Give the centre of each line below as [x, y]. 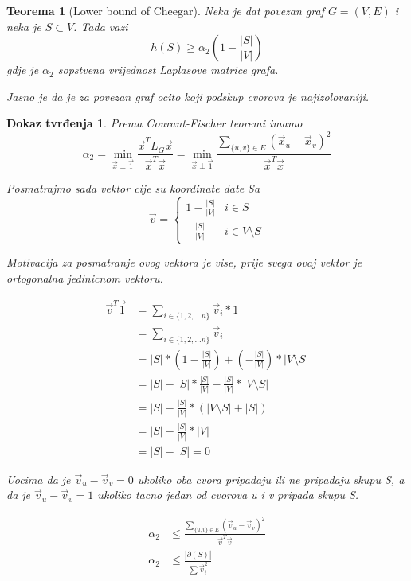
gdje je [23, 70]
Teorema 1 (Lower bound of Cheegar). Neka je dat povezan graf [165, 10]
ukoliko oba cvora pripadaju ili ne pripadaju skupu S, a [271, 479]
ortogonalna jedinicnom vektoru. [85, 277]
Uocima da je [39, 479]
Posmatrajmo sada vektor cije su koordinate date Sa [133, 187]
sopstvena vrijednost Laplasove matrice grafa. [168, 70]
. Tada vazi [101, 26]
